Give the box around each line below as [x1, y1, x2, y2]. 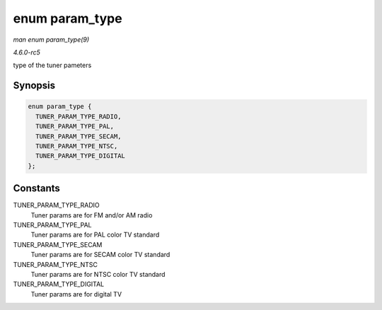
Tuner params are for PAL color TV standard [30, 230, 160, 239]
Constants [13, 182, 60, 194]
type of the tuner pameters [13, 61, 92, 70]
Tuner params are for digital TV [30, 290, 122, 298]
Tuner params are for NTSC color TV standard [30, 270, 166, 278]
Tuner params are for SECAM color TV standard [30, 251, 170, 259]
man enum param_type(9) [13, 35, 90, 44]
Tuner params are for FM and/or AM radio [30, 210, 153, 219]
